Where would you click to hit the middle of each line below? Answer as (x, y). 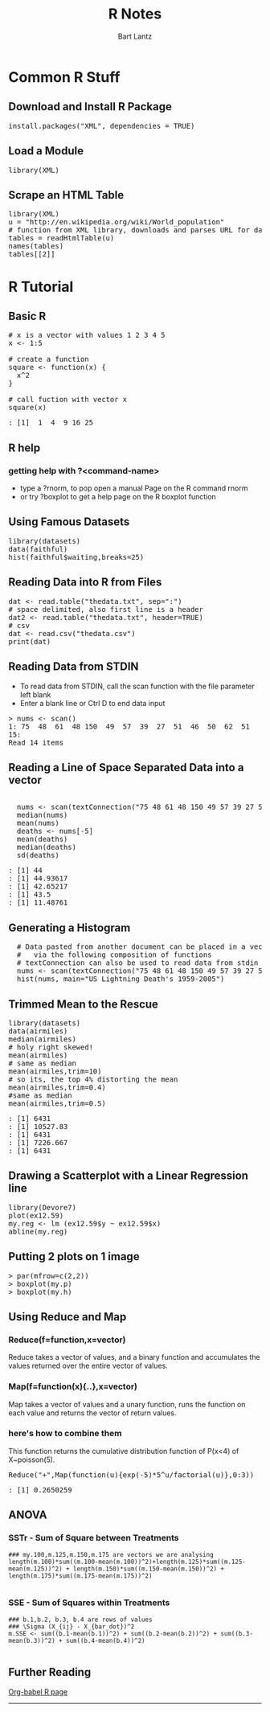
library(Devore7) (42, 1207)
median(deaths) (46, 848)
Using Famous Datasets (69, 522)
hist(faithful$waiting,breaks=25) (76, 557)
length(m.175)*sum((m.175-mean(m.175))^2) (80, 1576)
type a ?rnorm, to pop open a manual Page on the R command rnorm (134, 488)
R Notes (135, 14)
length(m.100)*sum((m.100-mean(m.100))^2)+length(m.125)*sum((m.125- (127, 1562)
